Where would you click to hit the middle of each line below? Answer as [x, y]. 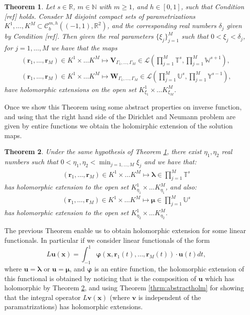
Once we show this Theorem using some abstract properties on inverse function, [123, 107]
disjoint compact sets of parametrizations [135, 16]
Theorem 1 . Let [30, 6]
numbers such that [31, 162]
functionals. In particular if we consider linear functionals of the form [107, 240]
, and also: [181, 187]
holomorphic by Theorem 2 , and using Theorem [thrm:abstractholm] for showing [124, 288]
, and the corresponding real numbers [162, 25]
